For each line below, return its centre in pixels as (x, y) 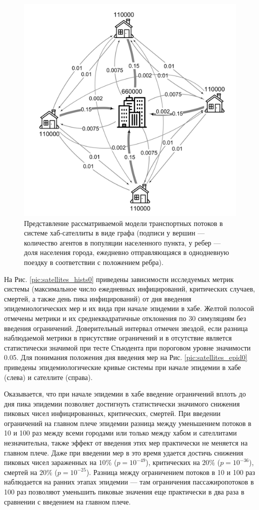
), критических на (173, 462)
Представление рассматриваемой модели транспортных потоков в (123, 223)
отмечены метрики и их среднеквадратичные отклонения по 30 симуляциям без (125, 318)
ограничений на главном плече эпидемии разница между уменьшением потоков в (128, 423)
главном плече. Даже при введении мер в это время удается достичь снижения (124, 452)
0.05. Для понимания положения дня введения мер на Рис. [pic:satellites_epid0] (126, 357)
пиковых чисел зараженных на (50, 462)
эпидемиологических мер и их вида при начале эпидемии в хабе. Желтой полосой (129, 308)
